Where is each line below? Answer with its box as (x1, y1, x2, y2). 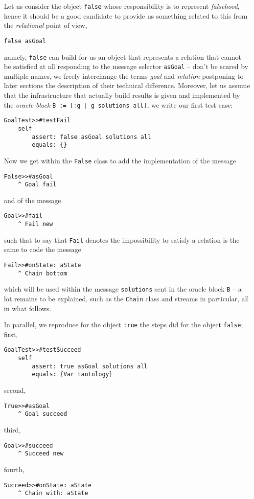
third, (4, 425, 21, 434)
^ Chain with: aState (18, 490, 88, 497)
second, (4, 385, 26, 395)
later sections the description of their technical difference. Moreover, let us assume (4, 80, 250, 91)
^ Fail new (18, 221, 53, 228)
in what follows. (4, 303, 51, 313)
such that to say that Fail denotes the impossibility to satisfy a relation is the (4, 234, 240, 245)
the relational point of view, (4, 20, 87, 30)
